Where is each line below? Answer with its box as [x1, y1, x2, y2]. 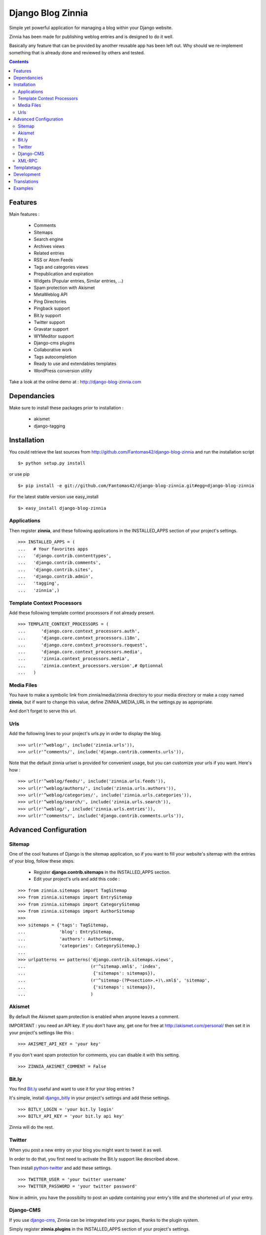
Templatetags [13, 165, 41, 170]
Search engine [33, 236, 64, 242]
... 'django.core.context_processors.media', [18, 649, 143, 655]
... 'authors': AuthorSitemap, [18, 936, 125, 942]
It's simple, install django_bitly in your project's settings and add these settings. [9, 1095, 170, 1101]
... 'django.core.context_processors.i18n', [18, 635, 140, 641]
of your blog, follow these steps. [9, 858, 75, 864]
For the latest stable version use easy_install [9, 494, 99, 500]
